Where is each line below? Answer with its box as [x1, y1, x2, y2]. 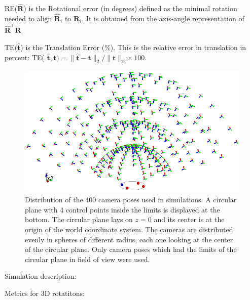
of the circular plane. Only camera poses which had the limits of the [25, 244, 237, 254]
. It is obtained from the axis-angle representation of [82, 13, 244, 24]
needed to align [5, 13, 52, 24]
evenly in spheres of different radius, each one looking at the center [25, 234, 233, 244]
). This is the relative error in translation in [110, 41, 246, 52]
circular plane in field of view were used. [25, 253, 150, 264]
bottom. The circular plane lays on [25, 214, 133, 225]
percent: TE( [5, 52, 45, 62]
